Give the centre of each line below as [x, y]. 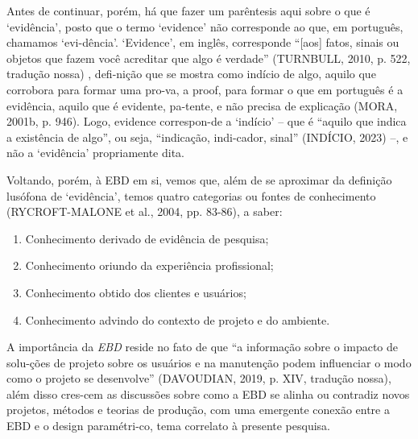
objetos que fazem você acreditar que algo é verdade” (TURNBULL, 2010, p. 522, [209, 58]
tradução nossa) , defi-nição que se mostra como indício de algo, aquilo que [191, 74]
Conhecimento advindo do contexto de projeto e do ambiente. [178, 319]
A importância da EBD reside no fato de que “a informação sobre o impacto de [202, 347]
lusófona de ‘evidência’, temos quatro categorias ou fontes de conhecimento [191, 195]
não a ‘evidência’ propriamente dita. [95, 153]
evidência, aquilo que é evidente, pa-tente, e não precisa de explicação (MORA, [202, 105]
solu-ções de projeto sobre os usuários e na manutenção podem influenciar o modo [209, 362]
